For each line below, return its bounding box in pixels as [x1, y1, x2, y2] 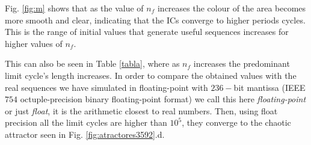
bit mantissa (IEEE [233, 81, 306, 93]
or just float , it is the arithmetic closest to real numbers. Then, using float [5, 104, 278, 117]
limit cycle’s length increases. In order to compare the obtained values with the [5, 69, 297, 81]
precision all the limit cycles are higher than [5, 116, 167, 129]
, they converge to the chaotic [182, 116, 291, 129]
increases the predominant [193, 57, 290, 70]
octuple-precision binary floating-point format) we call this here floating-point [20, 93, 306, 105]
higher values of [5, 37, 63, 49]
